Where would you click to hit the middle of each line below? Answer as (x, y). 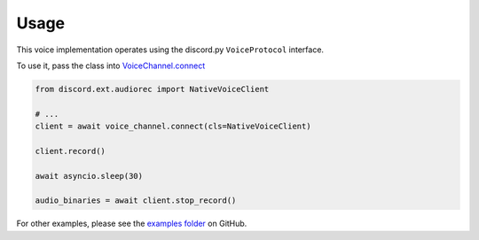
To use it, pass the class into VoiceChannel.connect (111, 66)
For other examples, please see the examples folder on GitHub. (132, 224)
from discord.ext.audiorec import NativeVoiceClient (152, 89)
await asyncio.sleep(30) (89, 176)
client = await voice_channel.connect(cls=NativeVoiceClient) (173, 127)
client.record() (71, 151)
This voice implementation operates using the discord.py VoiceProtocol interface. (170, 50)
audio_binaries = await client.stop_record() (136, 201)
